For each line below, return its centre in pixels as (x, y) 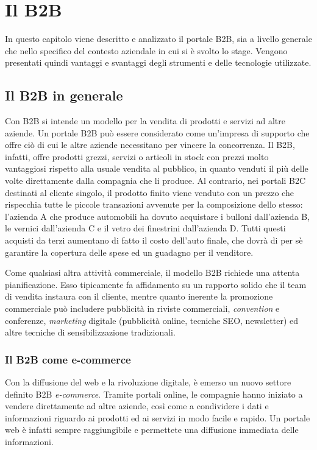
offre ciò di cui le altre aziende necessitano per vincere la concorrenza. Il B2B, (150, 145)
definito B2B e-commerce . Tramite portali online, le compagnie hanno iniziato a (154, 394)
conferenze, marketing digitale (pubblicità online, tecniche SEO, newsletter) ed (152, 320)
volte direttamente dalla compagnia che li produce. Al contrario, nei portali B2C (155, 181)
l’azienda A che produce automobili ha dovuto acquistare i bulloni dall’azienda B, (158, 216)
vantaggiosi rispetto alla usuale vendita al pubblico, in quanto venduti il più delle (157, 168)
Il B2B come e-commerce (68, 359)
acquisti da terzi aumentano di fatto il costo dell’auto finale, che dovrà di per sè (154, 240)
